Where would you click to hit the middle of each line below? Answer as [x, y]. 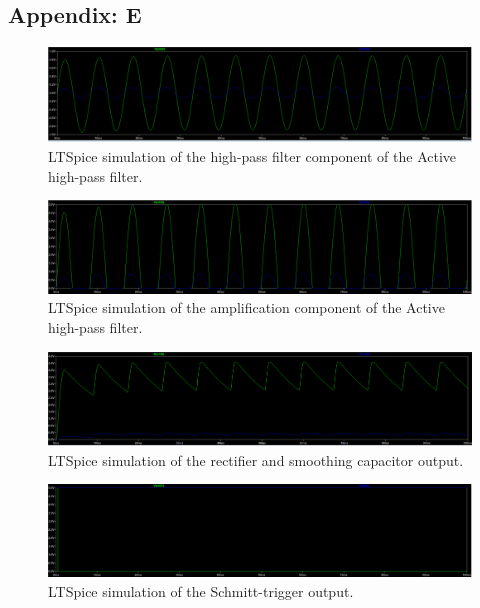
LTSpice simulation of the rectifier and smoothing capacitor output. [256, 459]
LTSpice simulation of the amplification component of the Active [246, 307]
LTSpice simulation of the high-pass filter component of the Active [252, 156]
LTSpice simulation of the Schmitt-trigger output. [201, 591]
